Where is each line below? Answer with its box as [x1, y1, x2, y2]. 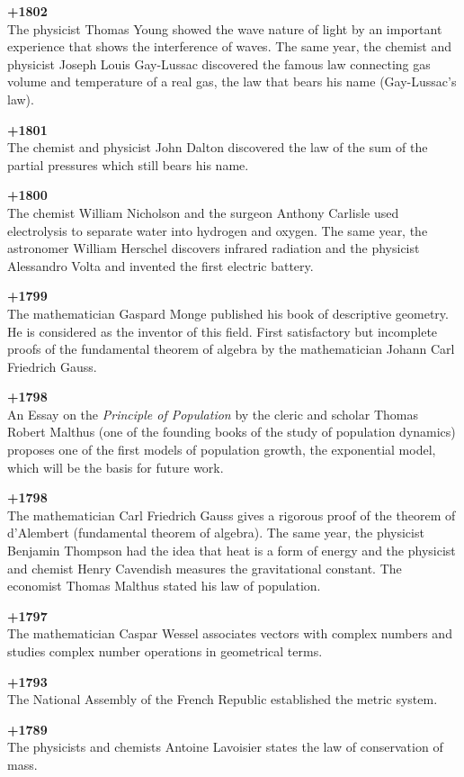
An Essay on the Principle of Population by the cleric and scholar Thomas [7, 404, 418, 423]
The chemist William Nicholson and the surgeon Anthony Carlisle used [7, 203, 399, 221]
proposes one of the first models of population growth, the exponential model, [7, 440, 436, 459]
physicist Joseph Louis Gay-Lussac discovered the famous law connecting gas [7, 54, 431, 73]
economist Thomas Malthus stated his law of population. [7, 576, 321, 595]
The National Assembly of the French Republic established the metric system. [7, 690, 438, 709]
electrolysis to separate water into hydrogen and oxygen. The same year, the [7, 221, 428, 239]
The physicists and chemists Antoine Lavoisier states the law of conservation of [7, 737, 443, 756]
